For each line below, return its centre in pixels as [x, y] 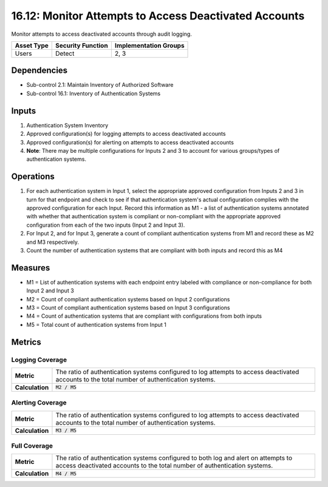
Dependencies [39, 71]
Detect [65, 53]
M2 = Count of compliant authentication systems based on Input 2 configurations [128, 299]
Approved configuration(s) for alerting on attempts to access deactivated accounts [130, 142]
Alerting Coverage [39, 403]
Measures [31, 268]
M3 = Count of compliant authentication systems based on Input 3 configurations [128, 308]
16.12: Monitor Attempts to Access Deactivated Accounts [158, 16]
